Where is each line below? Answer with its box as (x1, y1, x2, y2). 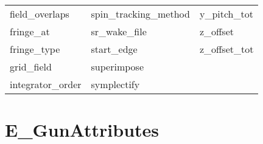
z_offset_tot (199, 42, 254, 56)
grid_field (10, 60, 52, 74)
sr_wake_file (91, 24, 147, 38)
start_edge (91, 42, 138, 56)
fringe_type (10, 42, 60, 56)
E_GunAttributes (5, 117, 160, 142)
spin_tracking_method (91, 7, 190, 21)
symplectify (91, 77, 140, 91)
